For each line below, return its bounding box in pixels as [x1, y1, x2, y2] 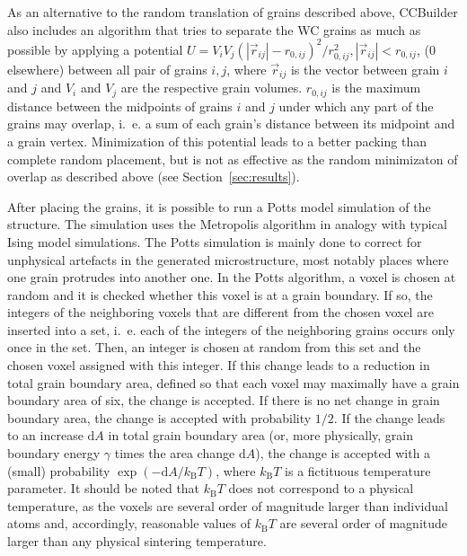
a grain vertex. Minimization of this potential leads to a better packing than [7, 131, 427, 150]
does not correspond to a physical [228, 479, 414, 498]
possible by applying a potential [7, 40, 183, 58]
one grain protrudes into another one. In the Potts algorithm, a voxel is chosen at [7, 268, 456, 287]
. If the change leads [333, 408, 445, 427]
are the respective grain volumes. [120, 78, 303, 97]
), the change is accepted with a [255, 444, 431, 463]
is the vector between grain [290, 59, 440, 78]
